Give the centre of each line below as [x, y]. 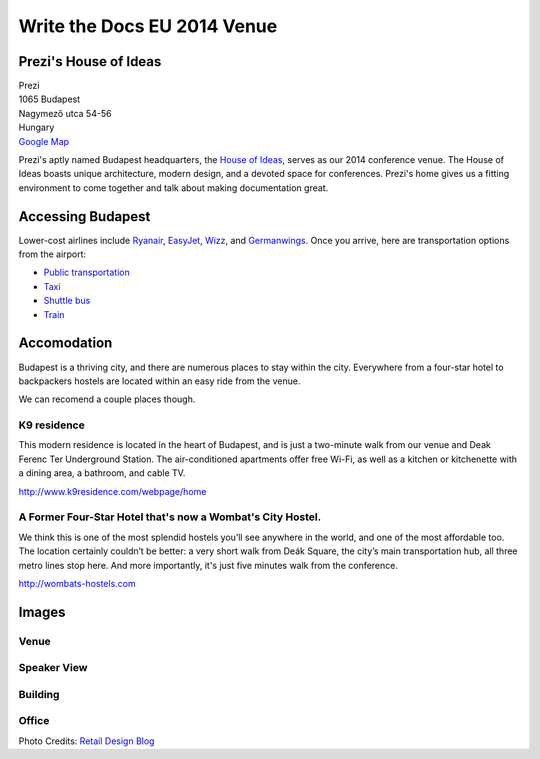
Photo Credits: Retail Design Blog [86, 741]
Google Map [44, 141]
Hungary [36, 127]
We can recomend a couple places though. [107, 399]
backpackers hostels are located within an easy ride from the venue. [159, 381]
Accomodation [65, 343]
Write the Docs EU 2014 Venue [148, 26]
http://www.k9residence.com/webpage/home [112, 491]
